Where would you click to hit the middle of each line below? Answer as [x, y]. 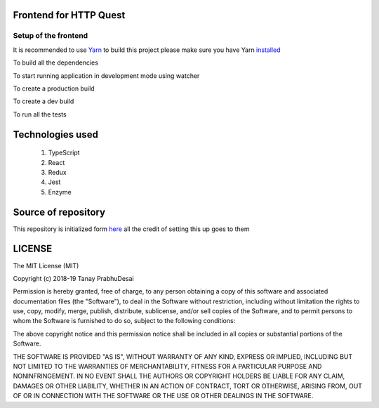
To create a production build [54, 88]
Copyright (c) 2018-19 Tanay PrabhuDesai [73, 278]
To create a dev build [44, 101]
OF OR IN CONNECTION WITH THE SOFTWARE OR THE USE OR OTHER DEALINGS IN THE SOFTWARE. [163, 396]
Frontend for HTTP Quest [69, 15]
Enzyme [60, 192]
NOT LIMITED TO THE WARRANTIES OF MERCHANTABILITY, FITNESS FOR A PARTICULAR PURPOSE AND [167, 367]
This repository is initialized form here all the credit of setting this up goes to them [131, 229]
